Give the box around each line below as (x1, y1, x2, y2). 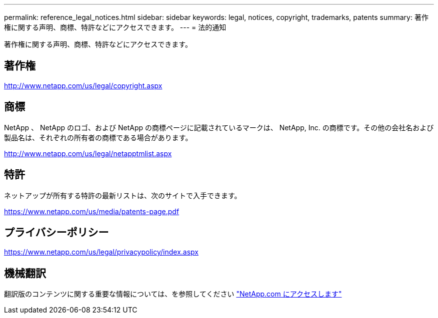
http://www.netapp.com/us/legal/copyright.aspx (4, 81, 162, 90)
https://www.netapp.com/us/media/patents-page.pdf (4, 207, 179, 216)
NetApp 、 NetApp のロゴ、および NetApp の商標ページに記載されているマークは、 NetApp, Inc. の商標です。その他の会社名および (4, 123, 434, 132)
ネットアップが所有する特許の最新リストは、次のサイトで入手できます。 (4, 191, 241, 200)
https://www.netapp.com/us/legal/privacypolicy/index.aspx (4, 248, 198, 257)
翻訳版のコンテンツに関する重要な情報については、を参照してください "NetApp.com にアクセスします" (4, 290, 342, 299)
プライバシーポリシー (4, 226, 109, 239)
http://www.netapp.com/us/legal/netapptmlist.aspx (4, 149, 172, 158)
